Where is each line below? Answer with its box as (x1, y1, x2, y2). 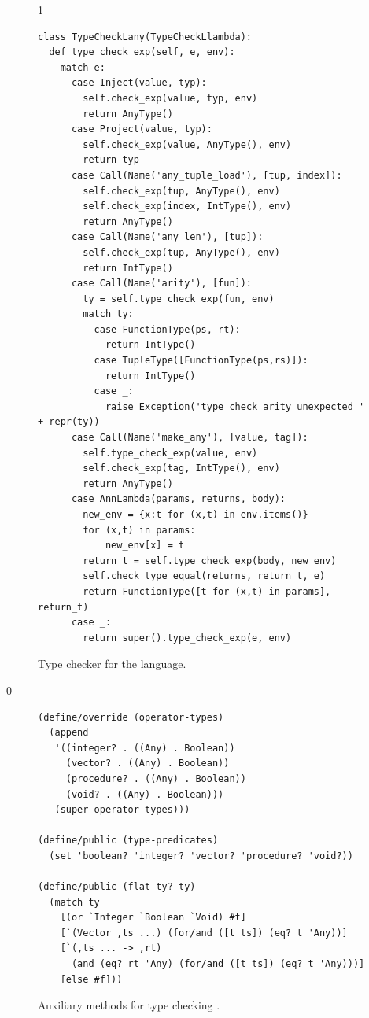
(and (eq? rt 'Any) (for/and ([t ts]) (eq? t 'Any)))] (71, 958, 365, 970)
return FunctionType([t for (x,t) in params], (83, 585, 331, 597)
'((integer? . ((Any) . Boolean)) (54, 742, 235, 754)
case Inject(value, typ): (71, 77, 207, 89)
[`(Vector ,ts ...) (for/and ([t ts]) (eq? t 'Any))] (60, 927, 348, 939)
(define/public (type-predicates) (38, 835, 219, 846)
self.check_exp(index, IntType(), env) (83, 201, 292, 212)
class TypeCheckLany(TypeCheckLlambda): (38, 31, 253, 42)
